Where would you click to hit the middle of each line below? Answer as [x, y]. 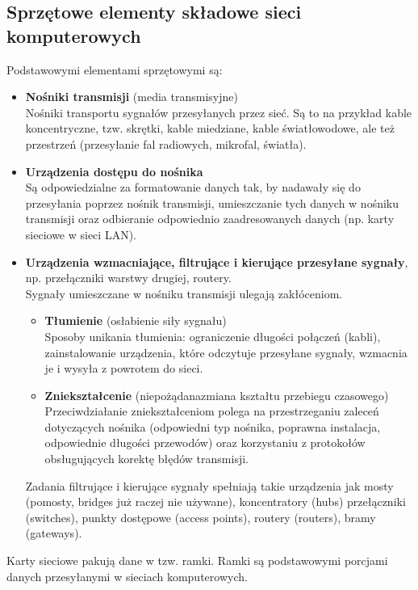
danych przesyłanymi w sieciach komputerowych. [127, 576]
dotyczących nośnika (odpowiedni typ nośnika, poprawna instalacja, [213, 426]
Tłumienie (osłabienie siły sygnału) [136, 320]
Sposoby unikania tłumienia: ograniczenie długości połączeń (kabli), [213, 336]
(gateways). [54, 533]
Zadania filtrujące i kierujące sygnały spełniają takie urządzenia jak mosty [209, 485]
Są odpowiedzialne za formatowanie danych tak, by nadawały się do [193, 187]
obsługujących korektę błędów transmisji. [146, 459]
